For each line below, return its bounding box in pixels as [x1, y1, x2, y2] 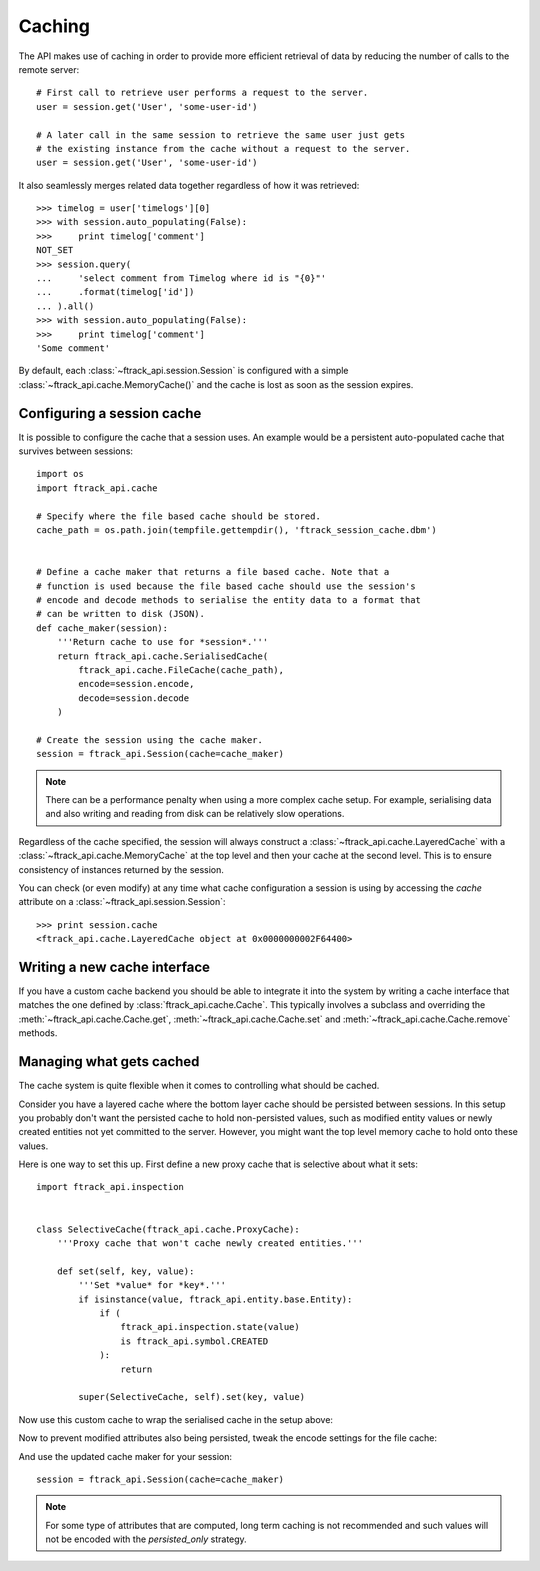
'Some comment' [36, 342, 111, 354]
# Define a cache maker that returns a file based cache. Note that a [36, 566, 390, 578]
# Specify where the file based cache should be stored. [36, 510, 322, 522]
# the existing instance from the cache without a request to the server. [36, 143, 411, 154]
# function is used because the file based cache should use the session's [36, 580, 416, 592]
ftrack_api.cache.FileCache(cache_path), [78, 664, 285, 675]
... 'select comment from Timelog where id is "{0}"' [36, 273, 327, 284]
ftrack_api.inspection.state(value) [120, 1321, 300, 1333]
